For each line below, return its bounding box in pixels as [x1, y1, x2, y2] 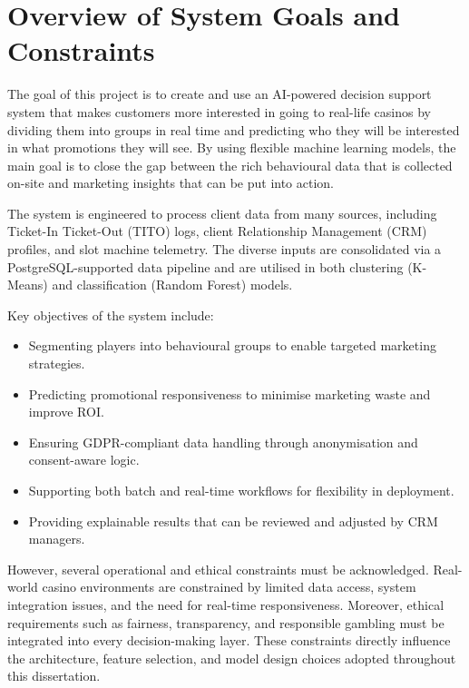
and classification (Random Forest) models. [52, 275, 293, 294]
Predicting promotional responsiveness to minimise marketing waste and [28, 384, 431, 403]
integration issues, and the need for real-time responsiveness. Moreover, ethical [7, 595, 445, 614]
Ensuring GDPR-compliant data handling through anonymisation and [28, 432, 418, 451]
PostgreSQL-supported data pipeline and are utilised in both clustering [7, 257, 404, 276]
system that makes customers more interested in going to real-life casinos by [7, 102, 431, 121]
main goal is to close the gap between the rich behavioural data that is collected [7, 155, 453, 174]
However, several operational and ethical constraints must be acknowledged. [7, 559, 429, 578]
